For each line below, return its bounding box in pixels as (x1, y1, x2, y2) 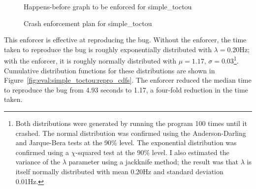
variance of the (15, 157, 61, 167)
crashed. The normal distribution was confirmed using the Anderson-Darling (15, 127, 246, 138)
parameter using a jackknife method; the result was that (68, 157, 239, 167)
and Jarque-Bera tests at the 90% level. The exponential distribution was (15, 137, 237, 148)
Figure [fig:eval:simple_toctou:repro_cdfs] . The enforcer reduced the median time (4, 75, 252, 85)
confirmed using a (15, 147, 69, 157)
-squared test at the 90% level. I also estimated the (75, 147, 229, 157)
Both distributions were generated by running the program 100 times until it (15, 118, 247, 128)
